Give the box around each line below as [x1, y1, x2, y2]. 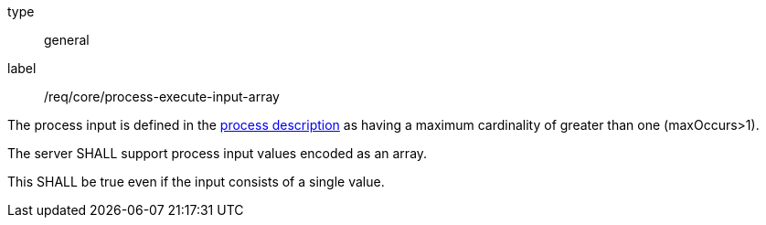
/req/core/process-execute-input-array [44, 89, 280, 104]
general [44, 32, 90, 48]
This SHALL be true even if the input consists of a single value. [7, 174, 385, 189]
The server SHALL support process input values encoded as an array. [7, 145, 428, 161]
